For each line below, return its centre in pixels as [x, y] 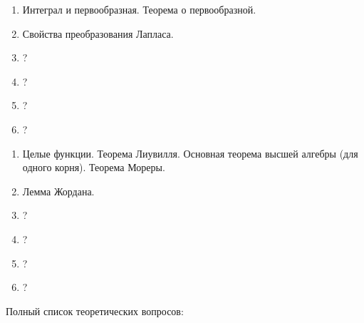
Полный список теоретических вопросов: [95, 311]
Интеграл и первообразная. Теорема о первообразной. [139, 9]
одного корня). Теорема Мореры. [94, 167]
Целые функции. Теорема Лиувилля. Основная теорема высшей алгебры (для [190, 153]
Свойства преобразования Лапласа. [98, 33]
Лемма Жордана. [58, 191]
